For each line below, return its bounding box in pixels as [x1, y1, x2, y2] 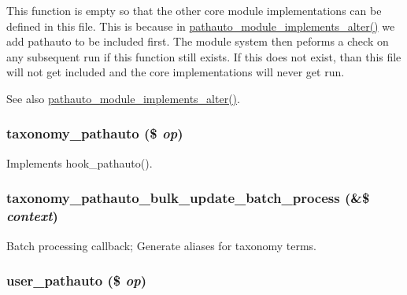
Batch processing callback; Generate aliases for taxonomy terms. [6, 237, 316, 253]
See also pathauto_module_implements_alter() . [6, 90, 240, 106]
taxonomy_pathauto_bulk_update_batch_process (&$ [6, 188, 370, 208]
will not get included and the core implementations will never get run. [6, 64, 345, 80]
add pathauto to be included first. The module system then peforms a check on [6, 33, 389, 50]
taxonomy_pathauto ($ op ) [6, 124, 183, 143]
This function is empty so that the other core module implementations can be [6, 2, 382, 18]
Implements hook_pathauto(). [6, 154, 153, 171]
